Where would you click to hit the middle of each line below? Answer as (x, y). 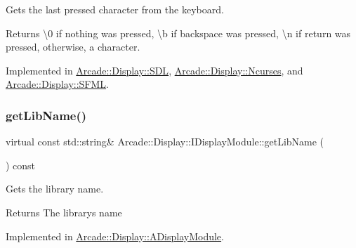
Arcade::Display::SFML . (57, 84)
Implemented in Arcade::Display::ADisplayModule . (115, 236)
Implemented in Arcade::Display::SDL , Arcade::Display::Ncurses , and (154, 70)
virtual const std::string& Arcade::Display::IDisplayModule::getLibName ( (165, 142)
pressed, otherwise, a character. (73, 47)
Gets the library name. (55, 189)
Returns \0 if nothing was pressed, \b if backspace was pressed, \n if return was (178, 33)
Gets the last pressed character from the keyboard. (115, 9)
